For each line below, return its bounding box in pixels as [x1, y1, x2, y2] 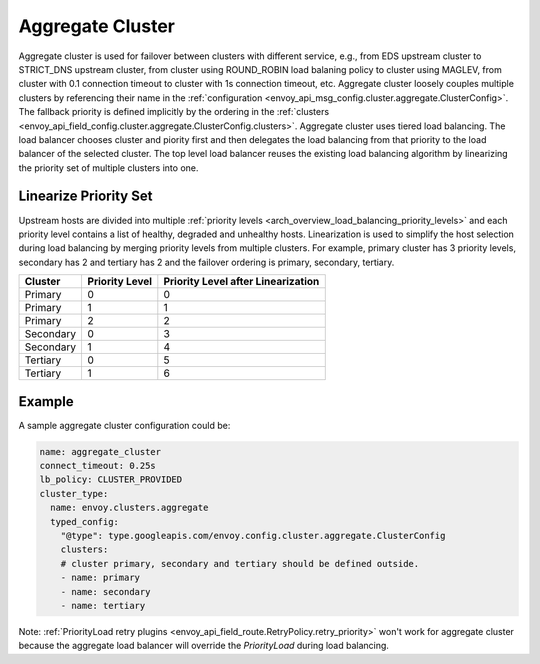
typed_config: [50, 516, 120, 527]
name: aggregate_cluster [39, 446, 162, 457]
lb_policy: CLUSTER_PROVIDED [39, 474, 183, 485]
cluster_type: [39, 488, 109, 499]
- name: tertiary [60, 600, 146, 611]
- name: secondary [60, 586, 151, 597]
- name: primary [60, 572, 140, 584]
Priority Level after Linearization [163, 275, 320, 289]
